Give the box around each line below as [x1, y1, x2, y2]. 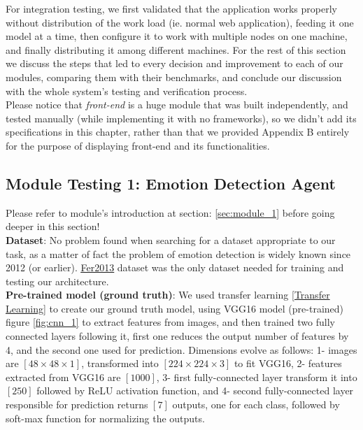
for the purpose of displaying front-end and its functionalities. [6, 138, 270, 152]
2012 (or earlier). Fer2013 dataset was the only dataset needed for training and [6, 260, 344, 275]
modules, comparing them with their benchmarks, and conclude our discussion [6, 69, 342, 84]
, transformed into [81, 356, 159, 371]
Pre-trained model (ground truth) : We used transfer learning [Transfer [6, 287, 330, 302]
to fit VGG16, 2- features [234, 356, 342, 371]
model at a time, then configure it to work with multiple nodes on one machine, [6, 29, 348, 43]
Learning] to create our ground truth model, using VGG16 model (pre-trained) [6, 301, 344, 315]
